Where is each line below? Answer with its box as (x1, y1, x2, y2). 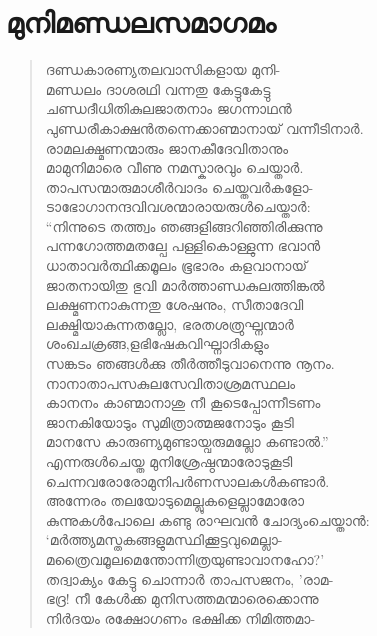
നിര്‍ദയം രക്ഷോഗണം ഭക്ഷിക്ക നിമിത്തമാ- (45, 607, 316, 628)
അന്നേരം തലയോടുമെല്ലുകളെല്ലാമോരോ (45, 490, 305, 511)
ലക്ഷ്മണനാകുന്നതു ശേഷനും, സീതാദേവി (45, 294, 304, 315)
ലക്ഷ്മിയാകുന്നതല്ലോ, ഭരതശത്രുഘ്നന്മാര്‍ (45, 313, 294, 334)
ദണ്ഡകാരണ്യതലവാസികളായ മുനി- (45, 59, 281, 80)
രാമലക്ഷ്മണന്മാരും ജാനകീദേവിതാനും (45, 137, 289, 158)
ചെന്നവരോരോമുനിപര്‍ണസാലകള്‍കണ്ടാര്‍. (45, 470, 330, 491)
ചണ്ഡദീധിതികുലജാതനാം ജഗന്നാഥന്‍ (45, 98, 292, 119)
